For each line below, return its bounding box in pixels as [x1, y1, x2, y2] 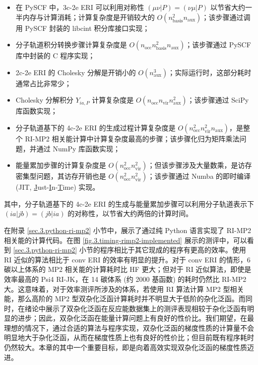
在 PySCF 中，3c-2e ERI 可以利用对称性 [15, 2, 144, 12]
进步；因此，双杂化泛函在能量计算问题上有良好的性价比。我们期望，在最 [17, 313, 254, 323]
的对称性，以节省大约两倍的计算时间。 [67, 208, 193, 219]
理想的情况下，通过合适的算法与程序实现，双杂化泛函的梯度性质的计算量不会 [4, 322, 254, 333]
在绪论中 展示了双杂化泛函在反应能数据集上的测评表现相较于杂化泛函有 [18, 303, 247, 313]
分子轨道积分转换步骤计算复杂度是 [15, 39, 127, 50]
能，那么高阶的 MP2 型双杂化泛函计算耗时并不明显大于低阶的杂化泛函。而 [4, 293, 246, 304]
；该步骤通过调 [201, 11, 251, 22]
